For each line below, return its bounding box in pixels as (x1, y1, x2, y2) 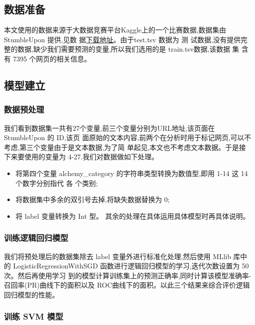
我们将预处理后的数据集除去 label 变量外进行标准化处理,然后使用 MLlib (4, 251, 231, 261)
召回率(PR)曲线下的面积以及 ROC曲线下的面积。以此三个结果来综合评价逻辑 (4, 280, 250, 290)
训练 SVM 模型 (4, 310, 63, 323)
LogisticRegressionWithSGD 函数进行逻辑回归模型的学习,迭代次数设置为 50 (13, 261, 249, 271)
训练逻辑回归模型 (4, 232, 68, 244)
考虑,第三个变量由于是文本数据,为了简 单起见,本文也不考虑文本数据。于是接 (4, 142, 246, 152)
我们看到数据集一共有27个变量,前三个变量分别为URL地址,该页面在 (4, 122, 215, 133)
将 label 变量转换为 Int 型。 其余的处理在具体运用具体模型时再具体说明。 (15, 210, 250, 221)
